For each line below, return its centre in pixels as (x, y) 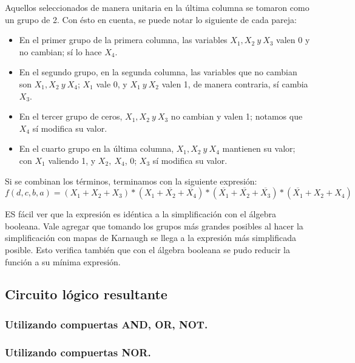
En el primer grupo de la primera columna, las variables (123, 40)
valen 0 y (293, 40)
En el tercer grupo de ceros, (71, 116)
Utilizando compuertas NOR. (78, 352)
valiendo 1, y (72, 160)
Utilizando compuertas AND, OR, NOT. (106, 324)
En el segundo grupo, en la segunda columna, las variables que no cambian (158, 72)
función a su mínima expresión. (63, 261)
